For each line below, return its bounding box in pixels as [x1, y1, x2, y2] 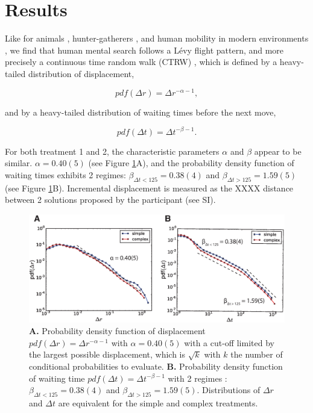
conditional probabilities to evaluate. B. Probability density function [29, 359, 283, 372]
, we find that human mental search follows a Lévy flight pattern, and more [5, 43, 284, 56]
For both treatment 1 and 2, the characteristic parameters [5, 144, 220, 157]
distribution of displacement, [28, 67, 134, 79]
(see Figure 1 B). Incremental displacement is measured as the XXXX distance [5, 181, 294, 194]
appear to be [254, 144, 302, 157]
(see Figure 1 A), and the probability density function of [88, 157, 294, 169]
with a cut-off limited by [184, 336, 274, 349]
